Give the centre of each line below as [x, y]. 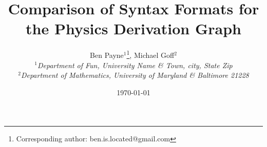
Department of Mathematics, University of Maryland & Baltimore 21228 [135, 75]
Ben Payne [107, 55]
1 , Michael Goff [150, 54]
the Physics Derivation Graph [133, 28]
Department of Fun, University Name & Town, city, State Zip [135, 65]
